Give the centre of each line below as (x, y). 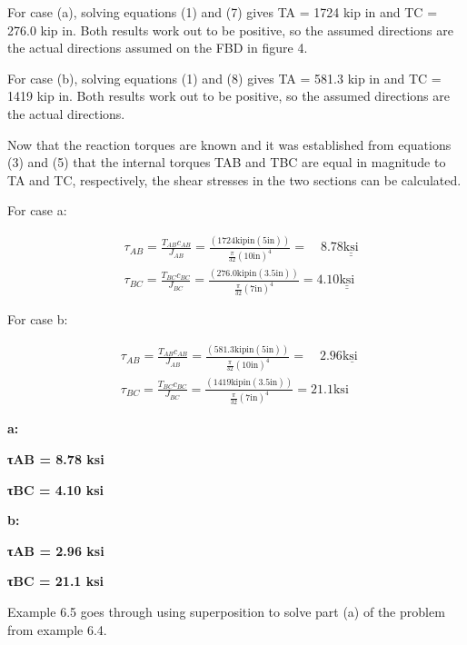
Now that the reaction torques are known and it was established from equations (229, 144)
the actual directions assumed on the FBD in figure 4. (158, 48)
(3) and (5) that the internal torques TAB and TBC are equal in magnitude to (227, 162)
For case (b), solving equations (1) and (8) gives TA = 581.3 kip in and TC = (224, 78)
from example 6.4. (57, 629)
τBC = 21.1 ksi (56, 581)
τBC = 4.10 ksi (56, 489)
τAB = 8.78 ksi (56, 459)
